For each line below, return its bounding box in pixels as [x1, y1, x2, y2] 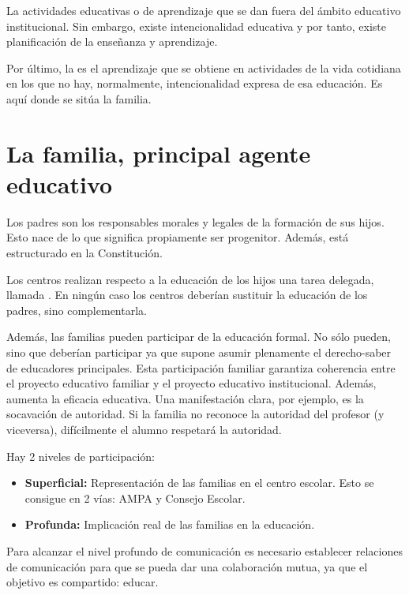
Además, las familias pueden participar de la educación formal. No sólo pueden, [6, 328, 391, 345]
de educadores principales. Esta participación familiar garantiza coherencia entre [6, 359, 396, 376]
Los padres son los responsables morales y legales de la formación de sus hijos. [6, 213, 385, 230]
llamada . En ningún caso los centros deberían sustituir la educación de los [6, 286, 368, 303]
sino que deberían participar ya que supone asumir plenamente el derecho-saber [6, 344, 392, 361]
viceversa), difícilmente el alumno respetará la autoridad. [6, 421, 282, 437]
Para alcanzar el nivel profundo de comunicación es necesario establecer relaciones [6, 542, 403, 559]
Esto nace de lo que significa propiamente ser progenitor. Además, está [6, 229, 349, 245]
